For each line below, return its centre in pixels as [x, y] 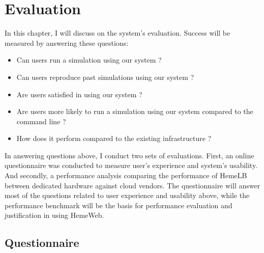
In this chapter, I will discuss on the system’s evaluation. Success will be [118, 33]
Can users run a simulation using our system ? [89, 60]
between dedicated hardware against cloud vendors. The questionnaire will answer [133, 185]
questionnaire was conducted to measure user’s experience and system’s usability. [131, 165]
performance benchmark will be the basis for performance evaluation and [119, 205]
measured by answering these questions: [67, 43]
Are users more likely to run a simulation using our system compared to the [135, 111]
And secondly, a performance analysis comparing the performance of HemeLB [126, 175]
